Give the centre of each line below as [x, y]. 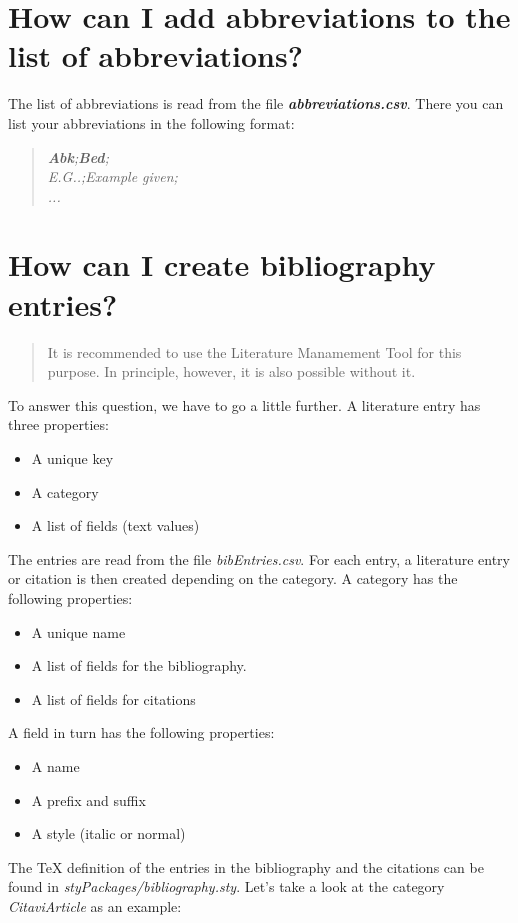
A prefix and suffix [88, 799]
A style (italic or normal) [108, 833]
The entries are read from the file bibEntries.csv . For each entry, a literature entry [259, 558]
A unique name [78, 631]
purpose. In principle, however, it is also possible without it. [231, 371]
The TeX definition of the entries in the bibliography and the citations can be [246, 866]
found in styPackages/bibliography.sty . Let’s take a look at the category [226, 886]
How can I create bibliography [222, 264]
